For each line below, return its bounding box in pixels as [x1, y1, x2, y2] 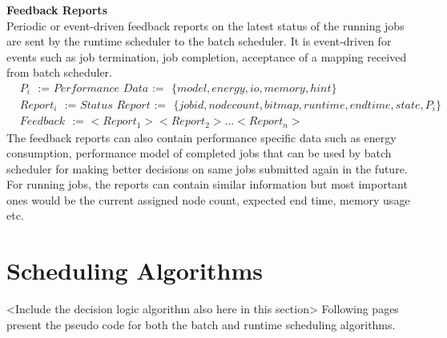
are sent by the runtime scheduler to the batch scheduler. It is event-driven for [6, 33, 392, 50]
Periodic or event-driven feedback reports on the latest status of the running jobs [6, 17, 405, 34]
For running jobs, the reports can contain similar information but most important [6, 176, 408, 193]
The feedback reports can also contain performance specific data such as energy [6, 129, 397, 145]
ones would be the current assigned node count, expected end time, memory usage [6, 191, 410, 208]
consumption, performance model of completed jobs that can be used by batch [6, 145, 392, 161]
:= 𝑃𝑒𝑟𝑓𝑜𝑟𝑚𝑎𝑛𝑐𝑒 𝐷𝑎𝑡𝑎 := [38, 82, 164, 94]
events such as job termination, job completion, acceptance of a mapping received [6, 48, 407, 65]
